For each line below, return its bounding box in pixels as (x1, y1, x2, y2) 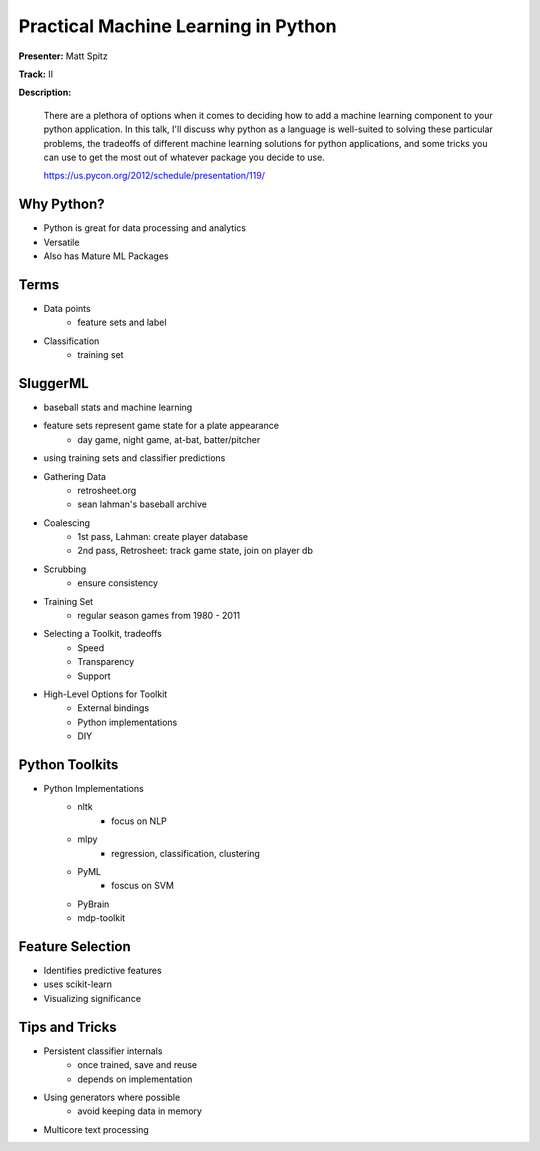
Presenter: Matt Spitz (18, 50, 109, 62)
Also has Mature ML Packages (43, 250, 169, 262)
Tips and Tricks (18, 1018, 117, 1035)
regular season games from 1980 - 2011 (77, 610, 241, 622)
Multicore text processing (43, 1123, 149, 1135)
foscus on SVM (111, 880, 175, 892)
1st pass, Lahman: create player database (77, 531, 249, 543)
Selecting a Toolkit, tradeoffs (43, 628, 162, 640)
